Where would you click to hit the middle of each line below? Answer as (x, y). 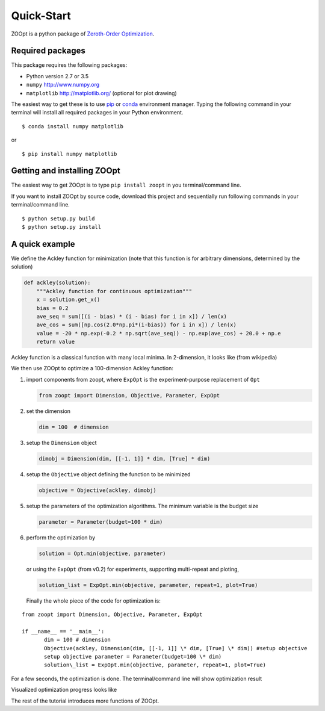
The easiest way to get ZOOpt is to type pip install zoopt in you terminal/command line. (126, 185)
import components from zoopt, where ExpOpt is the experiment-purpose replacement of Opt (143, 379)
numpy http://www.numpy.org (63, 85)
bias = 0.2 (52, 308)
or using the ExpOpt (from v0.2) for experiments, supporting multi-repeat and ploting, (133, 569)
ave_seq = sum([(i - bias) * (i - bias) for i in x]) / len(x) (132, 316)
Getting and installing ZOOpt (66, 171)
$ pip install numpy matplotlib (70, 154)
